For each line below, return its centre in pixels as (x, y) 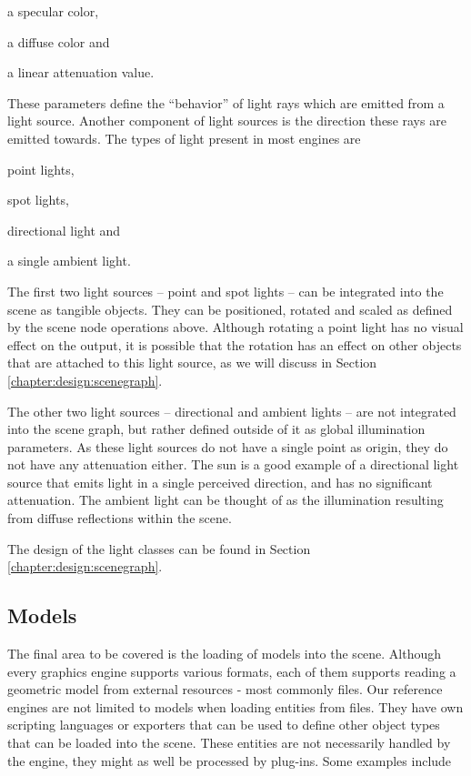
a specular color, (53, 11)
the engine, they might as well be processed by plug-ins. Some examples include (230, 760)
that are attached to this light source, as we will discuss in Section (192, 363)
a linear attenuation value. (81, 72)
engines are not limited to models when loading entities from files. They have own (235, 706)
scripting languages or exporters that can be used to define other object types (224, 725)
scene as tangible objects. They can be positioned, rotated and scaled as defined (230, 309)
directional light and (64, 230)
